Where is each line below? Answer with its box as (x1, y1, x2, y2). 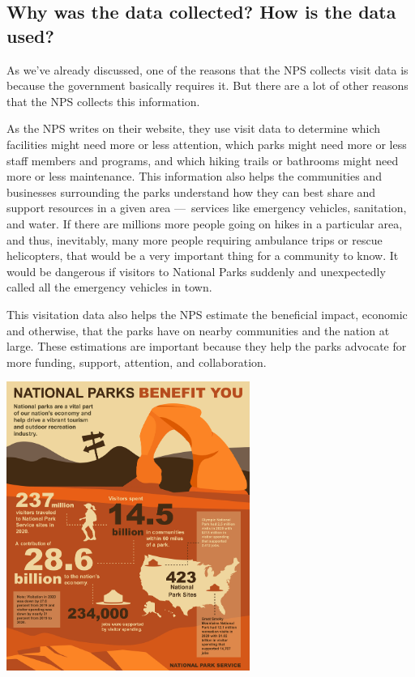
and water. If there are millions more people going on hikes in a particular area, (6, 215, 403, 232)
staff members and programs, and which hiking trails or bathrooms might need (6, 151, 399, 168)
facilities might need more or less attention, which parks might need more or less (6, 135, 407, 152)
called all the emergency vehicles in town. (6, 279, 212, 296)
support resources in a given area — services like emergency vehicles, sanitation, (6, 199, 407, 216)
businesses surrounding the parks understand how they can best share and (6, 183, 376, 200)
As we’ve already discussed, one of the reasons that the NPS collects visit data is (6, 61, 409, 78)
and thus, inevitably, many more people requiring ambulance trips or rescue (6, 231, 383, 248)
